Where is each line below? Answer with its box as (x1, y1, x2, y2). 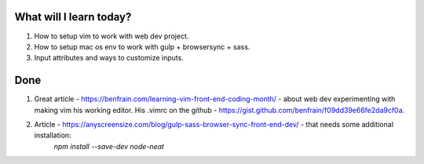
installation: (34, 130, 71, 140)
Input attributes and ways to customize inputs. (34, 53, 184, 63)
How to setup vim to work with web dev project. (34, 31, 189, 41)
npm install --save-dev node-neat (53, 141, 165, 151)
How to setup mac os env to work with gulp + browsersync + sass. (34, 42, 250, 51)
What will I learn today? (14, 10, 132, 24)
